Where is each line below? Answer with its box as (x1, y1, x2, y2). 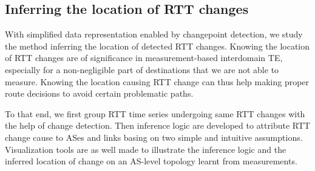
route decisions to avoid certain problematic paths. (5, 87, 194, 100)
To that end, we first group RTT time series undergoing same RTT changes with (5, 107, 305, 120)
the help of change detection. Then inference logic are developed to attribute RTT (5, 119, 311, 132)
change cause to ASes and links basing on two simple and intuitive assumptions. (5, 131, 303, 143)
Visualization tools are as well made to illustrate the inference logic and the (5, 143, 286, 155)
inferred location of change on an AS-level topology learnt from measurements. (5, 155, 297, 167)
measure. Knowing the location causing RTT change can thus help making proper (5, 75, 310, 88)
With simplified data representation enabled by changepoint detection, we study (5, 28, 303, 40)
